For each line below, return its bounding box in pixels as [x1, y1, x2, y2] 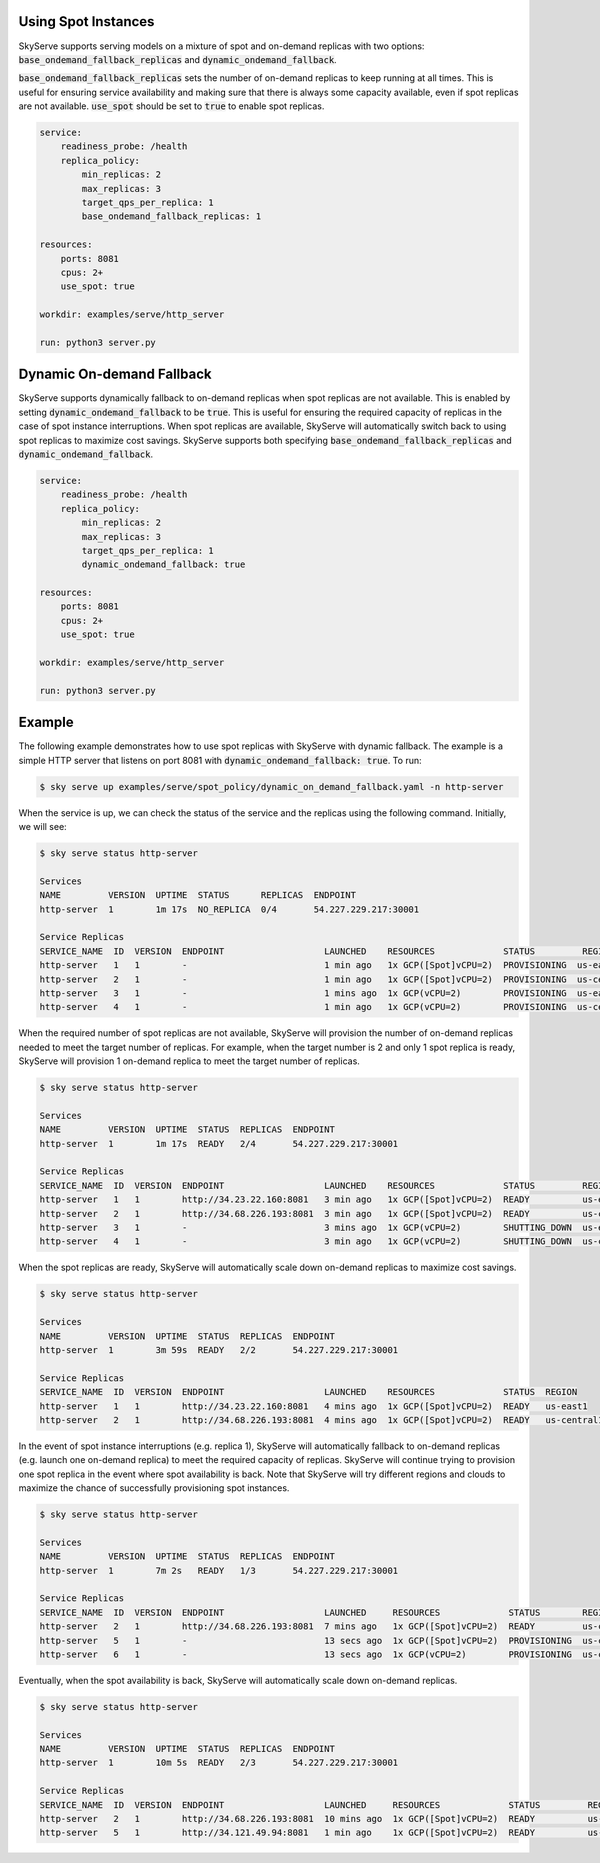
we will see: [18, 821, 67, 833]
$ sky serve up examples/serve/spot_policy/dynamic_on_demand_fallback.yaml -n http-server [39, 781, 504, 792]
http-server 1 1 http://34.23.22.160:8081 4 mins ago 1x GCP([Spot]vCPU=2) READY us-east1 [39, 1400, 589, 1412]
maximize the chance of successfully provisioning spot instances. [18, 1482, 290, 1494]
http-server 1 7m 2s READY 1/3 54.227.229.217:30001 [39, 1565, 399, 1576]
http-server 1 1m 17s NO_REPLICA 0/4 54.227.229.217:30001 [39, 903, 420, 915]
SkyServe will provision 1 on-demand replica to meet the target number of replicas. [18, 1055, 360, 1067]
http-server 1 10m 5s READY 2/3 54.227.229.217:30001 [39, 1757, 399, 1769]
